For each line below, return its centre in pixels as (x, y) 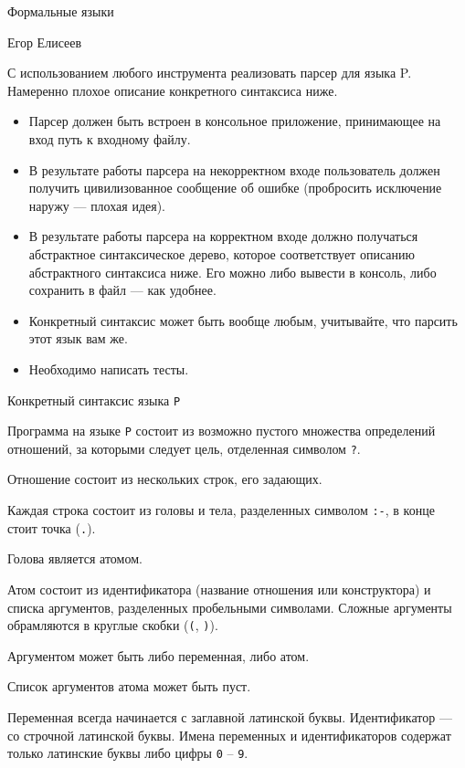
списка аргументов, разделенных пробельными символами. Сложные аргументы (230, 607)
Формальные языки (61, 11)
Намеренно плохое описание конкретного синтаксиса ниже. (173, 90)
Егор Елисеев (45, 42)
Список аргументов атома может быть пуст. (129, 686)
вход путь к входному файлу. (110, 138)
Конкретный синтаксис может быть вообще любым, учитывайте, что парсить (243, 320)
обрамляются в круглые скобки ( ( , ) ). (113, 625)
